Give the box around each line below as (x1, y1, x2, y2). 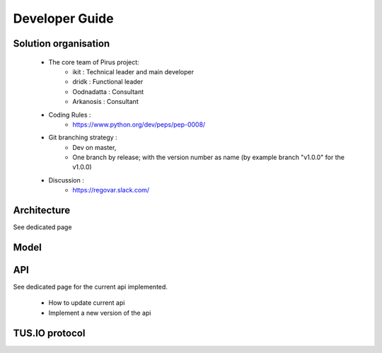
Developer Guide (13, 11, 114, 26)
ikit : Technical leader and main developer (72, 67, 195, 76)
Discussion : (48, 175, 84, 184)
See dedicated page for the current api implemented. (13, 283, 168, 291)
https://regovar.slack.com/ (72, 186, 150, 195)
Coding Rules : (48, 110, 91, 119)
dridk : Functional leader (72, 78, 144, 86)
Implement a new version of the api (48, 308, 151, 317)
